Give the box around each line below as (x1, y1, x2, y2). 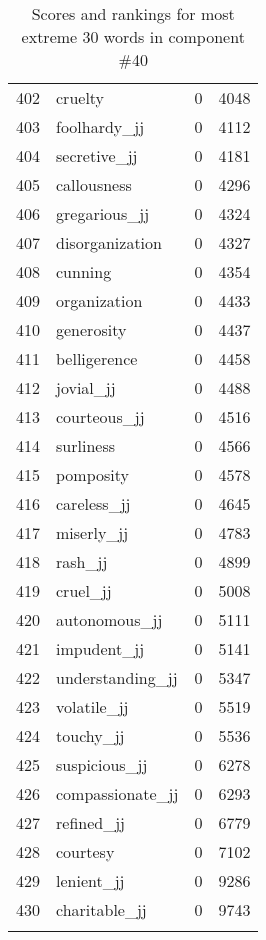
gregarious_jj (56, 202, 150, 225)
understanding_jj (56, 666, 178, 689)
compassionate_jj (56, 782, 179, 805)
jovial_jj (56, 376, 116, 399)
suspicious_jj (56, 753, 148, 776)
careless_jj (56, 492, 131, 515)
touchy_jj (56, 724, 125, 747)
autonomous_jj (56, 608, 163, 631)
